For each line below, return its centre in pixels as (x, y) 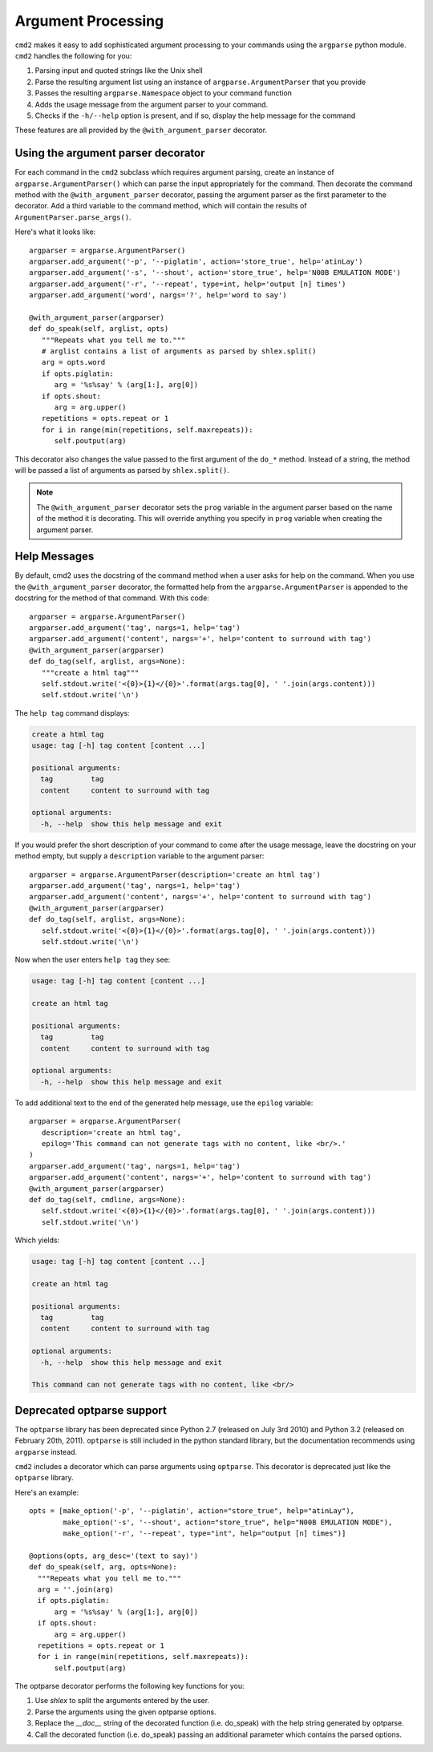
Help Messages (55, 557)
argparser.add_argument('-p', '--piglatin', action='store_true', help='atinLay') (196, 261)
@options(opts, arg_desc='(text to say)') (114, 1556)
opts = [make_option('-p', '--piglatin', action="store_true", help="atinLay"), (192, 1511)
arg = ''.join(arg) (75, 1589)
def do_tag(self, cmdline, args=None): (107, 1199)
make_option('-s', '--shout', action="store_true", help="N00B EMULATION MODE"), (228, 1522)
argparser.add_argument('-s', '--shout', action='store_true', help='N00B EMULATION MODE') (215, 273)
